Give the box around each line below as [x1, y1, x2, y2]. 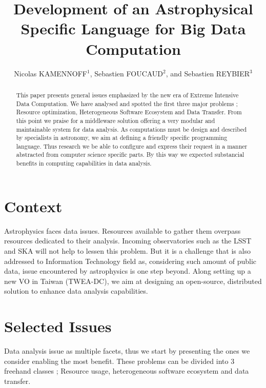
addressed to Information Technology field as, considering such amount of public [4, 255, 257, 266]
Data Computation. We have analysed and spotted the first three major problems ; [16, 99, 238, 108]
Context [4, 195, 63, 216]
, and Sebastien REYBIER [166, 68, 250, 78]
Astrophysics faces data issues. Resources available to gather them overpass [4, 225, 241, 236]
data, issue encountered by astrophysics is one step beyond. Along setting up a [4, 266, 251, 276]
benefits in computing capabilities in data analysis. [16, 159, 152, 168]
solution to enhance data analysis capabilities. [4, 285, 148, 296]
